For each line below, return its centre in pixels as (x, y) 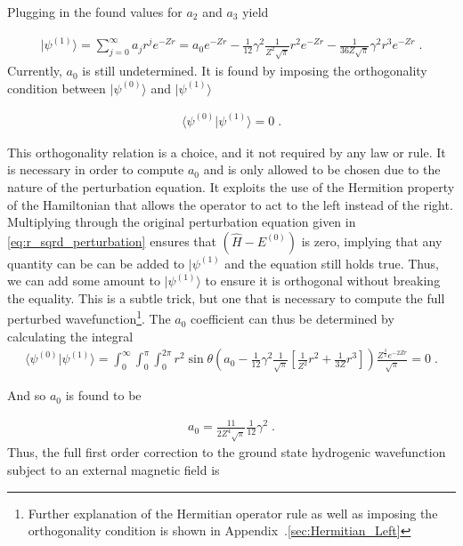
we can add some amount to (84, 281)
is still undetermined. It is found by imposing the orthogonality (255, 71)
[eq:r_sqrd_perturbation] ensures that (112, 241)
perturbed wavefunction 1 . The (89, 317)
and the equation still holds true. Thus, (332, 263)
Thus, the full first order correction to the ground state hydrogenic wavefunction (227, 452)
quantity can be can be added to (96, 263)
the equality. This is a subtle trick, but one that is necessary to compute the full (226, 297)
